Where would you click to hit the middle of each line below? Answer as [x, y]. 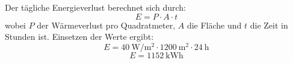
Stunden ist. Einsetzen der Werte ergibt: [79, 37]
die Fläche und [214, 25]
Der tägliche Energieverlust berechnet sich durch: [95, 7]
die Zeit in [269, 25]
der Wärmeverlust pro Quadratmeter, [106, 25]
